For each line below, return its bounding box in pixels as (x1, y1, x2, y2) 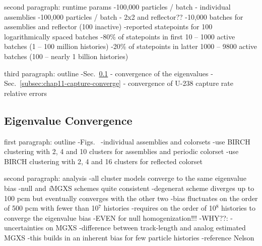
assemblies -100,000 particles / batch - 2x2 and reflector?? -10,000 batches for (4, 11, 243, 22)
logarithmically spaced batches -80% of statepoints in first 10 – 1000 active (4, 31, 235, 41)
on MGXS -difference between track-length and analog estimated (45, 222, 246, 233)
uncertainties (4, 222, 44, 233)
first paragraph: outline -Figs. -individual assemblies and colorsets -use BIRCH (4, 136, 250, 146)
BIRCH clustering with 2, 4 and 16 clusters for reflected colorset (4, 156, 203, 166)
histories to (221, 203, 255, 213)
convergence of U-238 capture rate (127, 78, 233, 88)
